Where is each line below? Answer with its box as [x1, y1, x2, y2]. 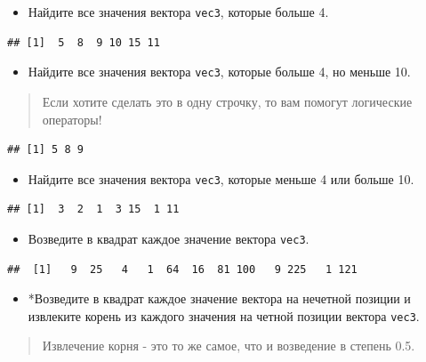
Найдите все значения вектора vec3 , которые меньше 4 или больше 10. [28, 169, 414, 188]
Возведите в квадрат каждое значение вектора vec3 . [28, 229, 309, 247]
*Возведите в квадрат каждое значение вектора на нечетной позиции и [28, 289, 411, 308]
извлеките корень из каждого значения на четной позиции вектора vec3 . [28, 306, 420, 325]
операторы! [42, 109, 102, 128]
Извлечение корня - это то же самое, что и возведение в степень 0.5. [42, 336, 415, 355]
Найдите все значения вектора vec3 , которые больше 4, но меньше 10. [28, 62, 411, 81]
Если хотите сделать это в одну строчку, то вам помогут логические [42, 92, 413, 110]
